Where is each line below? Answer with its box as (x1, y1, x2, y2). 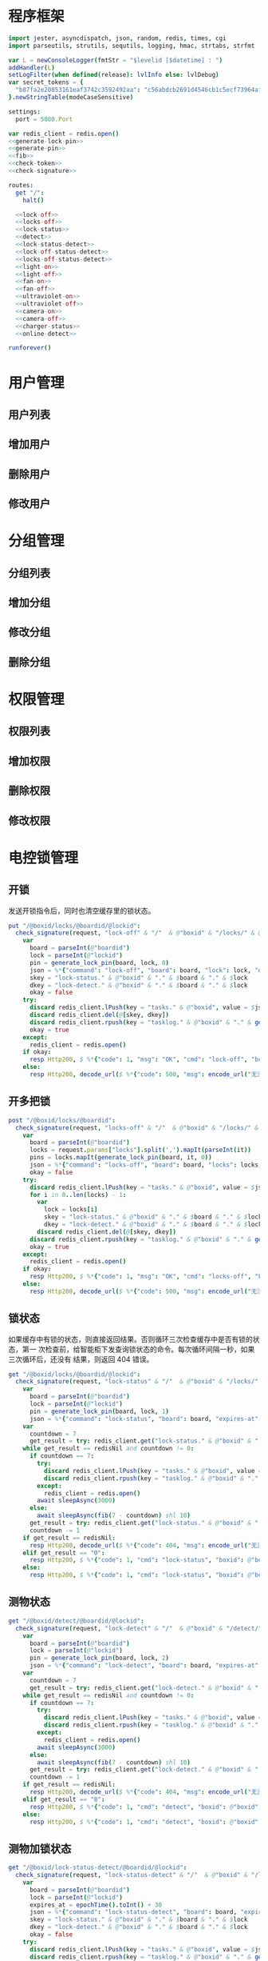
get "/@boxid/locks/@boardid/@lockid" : (8, 1370, 141, 1379)
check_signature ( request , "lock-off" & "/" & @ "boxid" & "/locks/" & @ (15, 929, 262, 937)
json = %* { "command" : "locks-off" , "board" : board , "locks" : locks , (29, 1161, 262, 1169)
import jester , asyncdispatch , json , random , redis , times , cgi (8, 34, 227, 42)
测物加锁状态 (8, 1842, 72, 1855)
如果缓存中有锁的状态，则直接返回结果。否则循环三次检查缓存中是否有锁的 (8, 1334, 253, 1344)
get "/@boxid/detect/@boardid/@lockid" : (8, 1617, 145, 1625)
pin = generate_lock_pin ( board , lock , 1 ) (29, 1407, 170, 1415)
